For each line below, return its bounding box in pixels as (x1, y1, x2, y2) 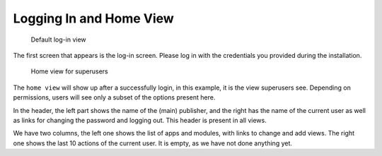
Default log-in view (30, 35, 86, 44)
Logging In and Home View (13, 11, 175, 26)
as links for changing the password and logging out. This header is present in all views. (13, 116, 267, 124)
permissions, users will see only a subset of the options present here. (13, 93, 216, 102)
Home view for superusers (30, 67, 109, 76)
